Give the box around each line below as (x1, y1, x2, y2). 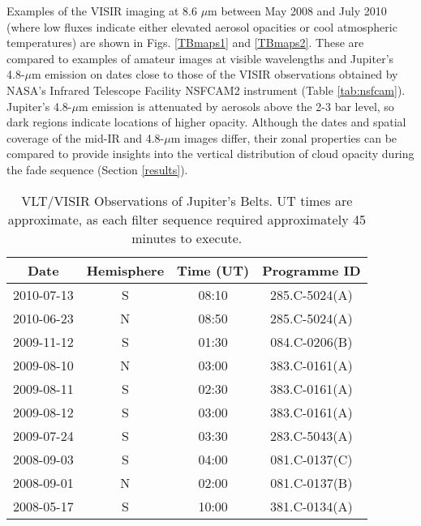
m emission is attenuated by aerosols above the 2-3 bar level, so (78, 97, 394, 114)
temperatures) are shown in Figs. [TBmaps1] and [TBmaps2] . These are (6, 34, 364, 51)
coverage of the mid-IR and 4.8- (6, 129, 165, 146)
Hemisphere (86, 260, 165, 280)
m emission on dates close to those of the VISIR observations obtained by (32, 66, 398, 83)
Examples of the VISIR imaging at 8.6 (6, 2, 197, 19)
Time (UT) (177, 260, 250, 280)
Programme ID (262, 260, 361, 280)
